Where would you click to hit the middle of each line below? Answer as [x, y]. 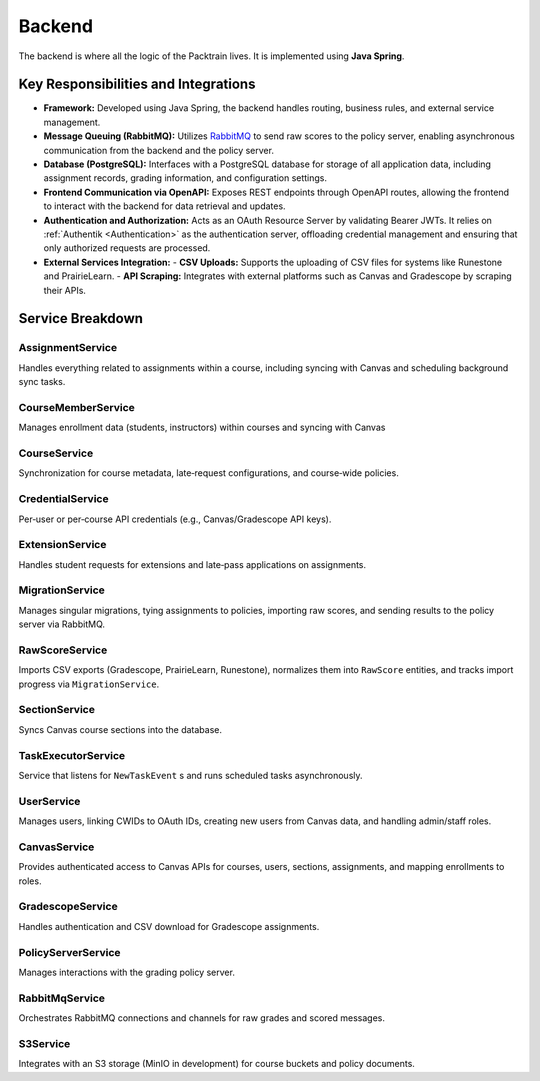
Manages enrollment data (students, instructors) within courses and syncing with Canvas [202, 427]
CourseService [56, 453]
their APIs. [65, 290]
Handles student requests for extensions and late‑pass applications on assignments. [192, 564]
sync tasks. [42, 382]
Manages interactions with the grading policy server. [126, 972]
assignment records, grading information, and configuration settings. [185, 178]
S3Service [44, 1043]
